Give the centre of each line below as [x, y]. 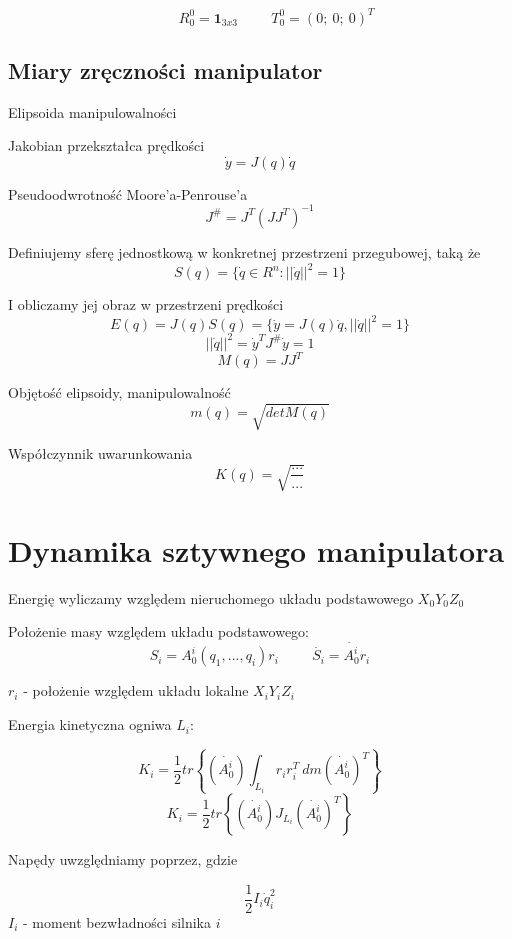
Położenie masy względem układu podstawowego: [158, 631]
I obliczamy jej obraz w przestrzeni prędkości [146, 304]
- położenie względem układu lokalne [136, 690]
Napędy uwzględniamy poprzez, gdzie [123, 859]
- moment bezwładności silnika [117, 921]
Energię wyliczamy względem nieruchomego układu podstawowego [211, 597]
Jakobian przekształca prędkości [106, 145]
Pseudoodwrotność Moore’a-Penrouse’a [128, 193]
